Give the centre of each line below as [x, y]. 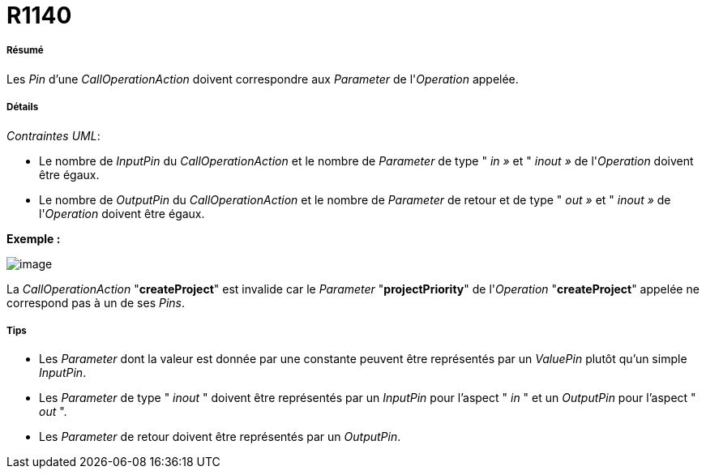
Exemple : [34, 238]
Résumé [25, 51]
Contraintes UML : [53, 135]
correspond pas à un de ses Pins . [96, 302]
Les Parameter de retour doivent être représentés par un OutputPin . [220, 437]
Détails [23, 107]
